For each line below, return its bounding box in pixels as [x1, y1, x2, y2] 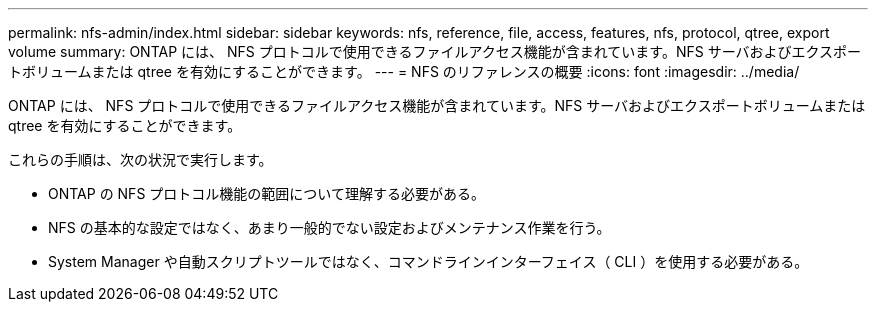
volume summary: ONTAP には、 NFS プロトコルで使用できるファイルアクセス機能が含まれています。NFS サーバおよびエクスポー [8, 43, 862, 60]
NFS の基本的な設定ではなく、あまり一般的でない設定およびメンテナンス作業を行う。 [48, 219, 611, 236]
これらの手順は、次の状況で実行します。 [8, 151, 273, 168]
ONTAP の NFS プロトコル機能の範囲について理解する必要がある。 [48, 185, 485, 202]
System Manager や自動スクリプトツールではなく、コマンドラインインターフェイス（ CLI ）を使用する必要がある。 [48, 253, 809, 270]
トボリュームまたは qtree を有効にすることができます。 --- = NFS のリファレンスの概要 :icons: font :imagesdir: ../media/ [8, 63, 800, 80]
